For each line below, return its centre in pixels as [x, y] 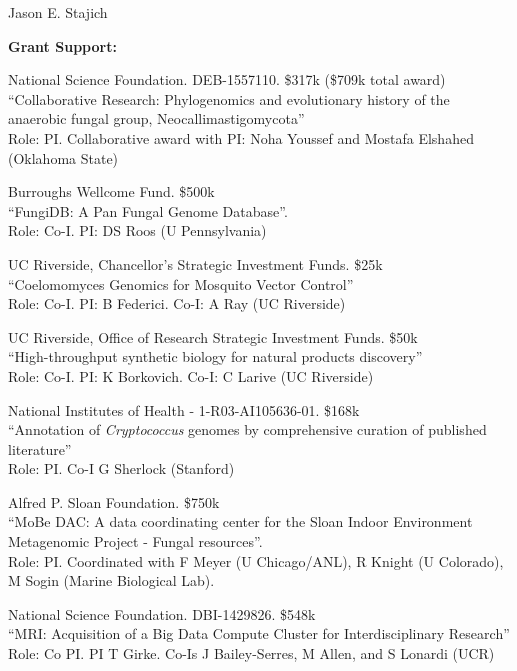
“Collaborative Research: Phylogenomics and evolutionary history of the [229, 98]
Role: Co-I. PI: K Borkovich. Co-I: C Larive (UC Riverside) [191, 375]
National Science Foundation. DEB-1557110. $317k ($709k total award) [227, 79]
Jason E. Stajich [58, 12]
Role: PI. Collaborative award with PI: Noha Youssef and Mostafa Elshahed [241, 137]
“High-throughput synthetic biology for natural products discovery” [215, 356]
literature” [40, 448]
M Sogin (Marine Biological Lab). [111, 580]
